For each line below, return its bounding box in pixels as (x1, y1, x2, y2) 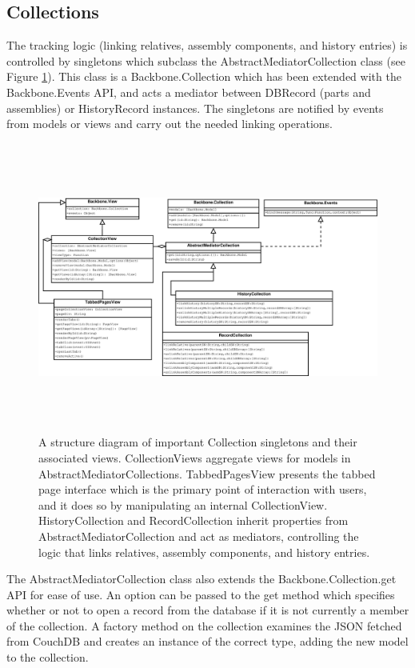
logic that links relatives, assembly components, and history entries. (38, 543, 370, 560)
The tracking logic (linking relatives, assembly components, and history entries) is (6, 37, 408, 54)
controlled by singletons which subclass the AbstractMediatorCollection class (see (6, 52, 405, 69)
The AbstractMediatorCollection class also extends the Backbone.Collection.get (6, 570, 397, 587)
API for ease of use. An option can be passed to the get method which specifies (6, 586, 395, 602)
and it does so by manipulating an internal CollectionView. (38, 496, 328, 513)
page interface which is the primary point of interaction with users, (38, 481, 367, 498)
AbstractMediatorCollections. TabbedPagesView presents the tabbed (38, 465, 376, 482)
